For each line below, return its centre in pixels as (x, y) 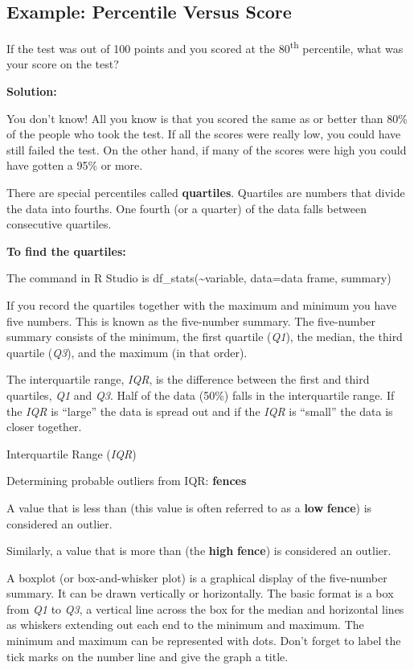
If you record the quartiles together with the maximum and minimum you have (202, 304)
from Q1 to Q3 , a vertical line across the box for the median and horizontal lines (205, 608)
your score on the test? (63, 64)
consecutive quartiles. (59, 224)
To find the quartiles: (66, 251)
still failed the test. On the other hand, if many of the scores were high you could (207, 149)
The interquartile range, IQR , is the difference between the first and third (188, 379)
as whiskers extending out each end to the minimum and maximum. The (185, 625)
